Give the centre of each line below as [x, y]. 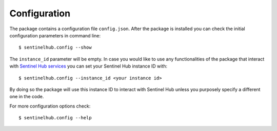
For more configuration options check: [50, 106]
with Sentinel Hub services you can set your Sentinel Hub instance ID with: [88, 66]
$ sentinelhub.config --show [55, 48]
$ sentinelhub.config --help [55, 118]
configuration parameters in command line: [55, 35]
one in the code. [27, 97]
